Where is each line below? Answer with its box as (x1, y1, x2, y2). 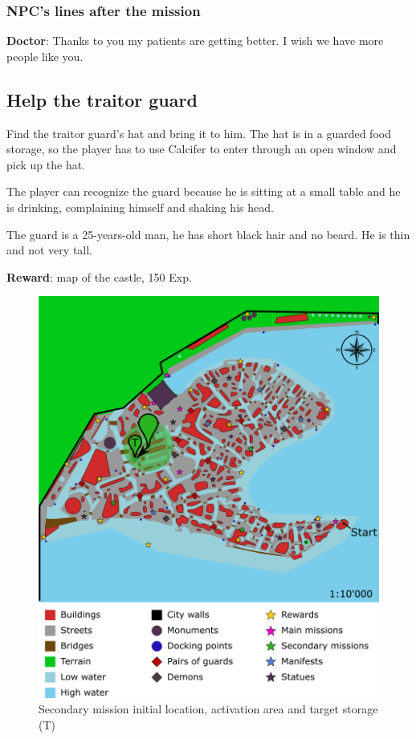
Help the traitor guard (6, 87, 198, 112)
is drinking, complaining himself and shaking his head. (6, 198, 274, 215)
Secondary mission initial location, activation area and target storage (39, 700, 378, 717)
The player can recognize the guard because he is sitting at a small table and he (6, 183, 401, 200)
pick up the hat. (6, 156, 86, 173)
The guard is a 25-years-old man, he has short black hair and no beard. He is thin (6, 225, 410, 242)
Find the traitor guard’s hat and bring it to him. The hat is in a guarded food (6, 124, 391, 141)
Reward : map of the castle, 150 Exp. (6, 268, 192, 285)
